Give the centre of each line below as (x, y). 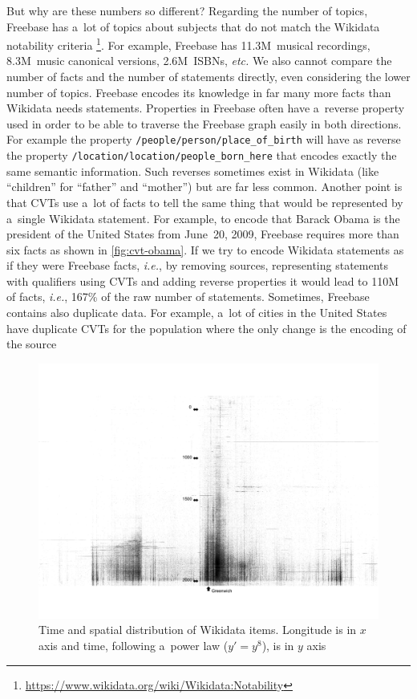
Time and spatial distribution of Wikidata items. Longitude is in (198, 630)
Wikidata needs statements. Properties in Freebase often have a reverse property (206, 108)
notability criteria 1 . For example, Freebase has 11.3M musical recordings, (188, 44)
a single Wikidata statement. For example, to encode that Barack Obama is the (203, 218)
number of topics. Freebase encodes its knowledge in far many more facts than (199, 92)
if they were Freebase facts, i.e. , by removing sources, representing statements (198, 265)
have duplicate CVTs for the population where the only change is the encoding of (206, 328)
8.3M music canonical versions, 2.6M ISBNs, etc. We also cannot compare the (199, 61)
